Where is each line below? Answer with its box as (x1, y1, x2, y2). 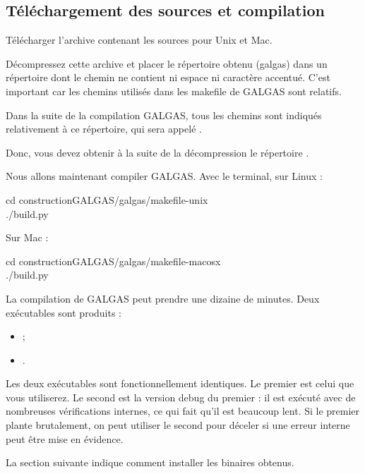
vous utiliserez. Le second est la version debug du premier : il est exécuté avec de (6, 389, 356, 404)
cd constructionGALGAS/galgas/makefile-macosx (6, 253, 221, 268)
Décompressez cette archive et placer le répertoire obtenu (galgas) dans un (6, 56, 328, 71)
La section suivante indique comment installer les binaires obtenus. (6, 455, 294, 470)
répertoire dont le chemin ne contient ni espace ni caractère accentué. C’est (6, 70, 330, 85)
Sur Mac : (6, 230, 49, 245)
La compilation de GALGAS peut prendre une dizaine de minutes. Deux (6, 291, 320, 305)
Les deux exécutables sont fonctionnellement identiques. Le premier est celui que (6, 376, 354, 391)
